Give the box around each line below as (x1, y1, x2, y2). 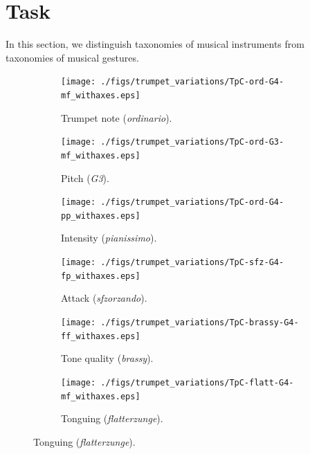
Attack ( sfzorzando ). (61, 291, 147, 305)
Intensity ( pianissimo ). (61, 230, 157, 245)
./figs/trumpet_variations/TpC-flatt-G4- (100, 377, 294, 388)
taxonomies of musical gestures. (6, 50, 139, 64)
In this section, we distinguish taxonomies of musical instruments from (6, 37, 304, 51)
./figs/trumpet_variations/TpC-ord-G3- (100, 137, 284, 147)
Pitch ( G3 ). (61, 170, 109, 185)
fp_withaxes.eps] (61, 271, 140, 281)
